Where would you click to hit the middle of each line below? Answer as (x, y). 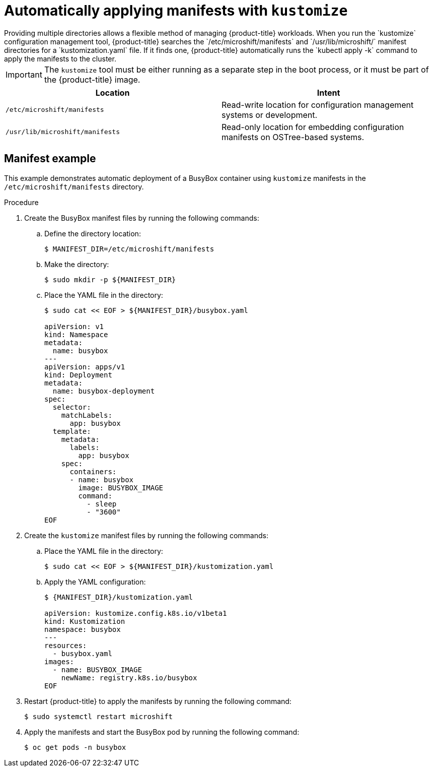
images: (59, 661)
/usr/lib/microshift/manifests (63, 132)
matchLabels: (87, 415)
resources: (66, 645)
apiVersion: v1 (74, 326)
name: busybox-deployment (104, 391)
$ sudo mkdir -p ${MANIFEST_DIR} (110, 279)
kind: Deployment (78, 375)
